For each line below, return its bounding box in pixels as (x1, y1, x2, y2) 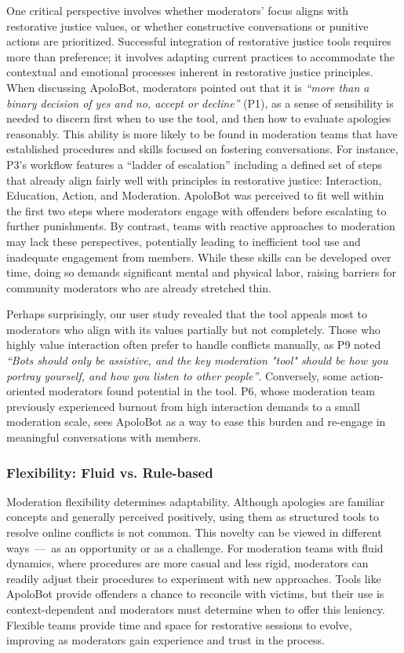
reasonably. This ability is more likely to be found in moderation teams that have (6, 125, 398, 141)
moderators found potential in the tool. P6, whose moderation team (49, 383, 375, 399)
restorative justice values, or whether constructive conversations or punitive (6, 17, 369, 34)
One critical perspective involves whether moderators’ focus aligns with (6, 2, 349, 18)
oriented (6, 383, 45, 399)
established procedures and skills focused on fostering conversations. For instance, (6, 141, 399, 157)
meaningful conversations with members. (6, 429, 202, 446)
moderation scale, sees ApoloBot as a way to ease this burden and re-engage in (6, 413, 386, 430)
